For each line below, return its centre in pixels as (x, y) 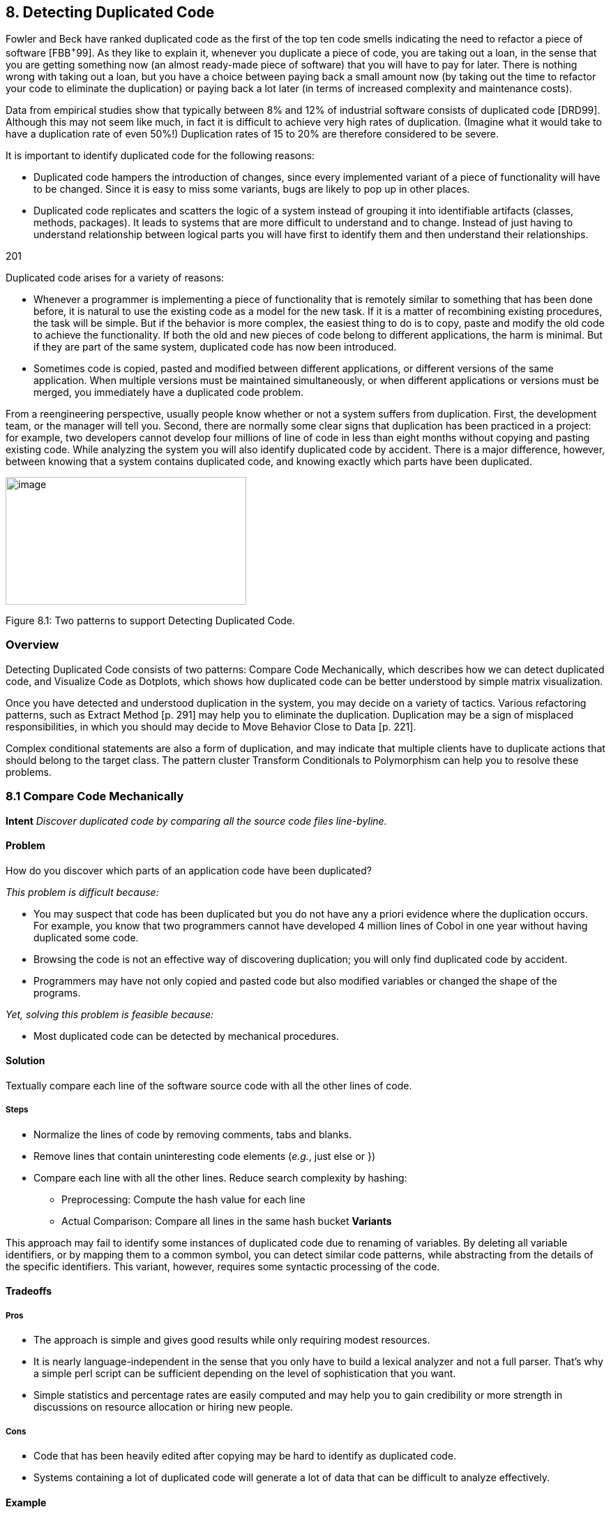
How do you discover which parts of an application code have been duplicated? (189, 870)
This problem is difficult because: (82, 892)
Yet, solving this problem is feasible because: (110, 1014)
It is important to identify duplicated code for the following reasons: (160, 156)
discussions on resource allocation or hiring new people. (164, 1407)
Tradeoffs (29, 1291)
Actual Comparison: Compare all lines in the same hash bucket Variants (227, 1221)
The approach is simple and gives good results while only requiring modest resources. (232, 1340)
